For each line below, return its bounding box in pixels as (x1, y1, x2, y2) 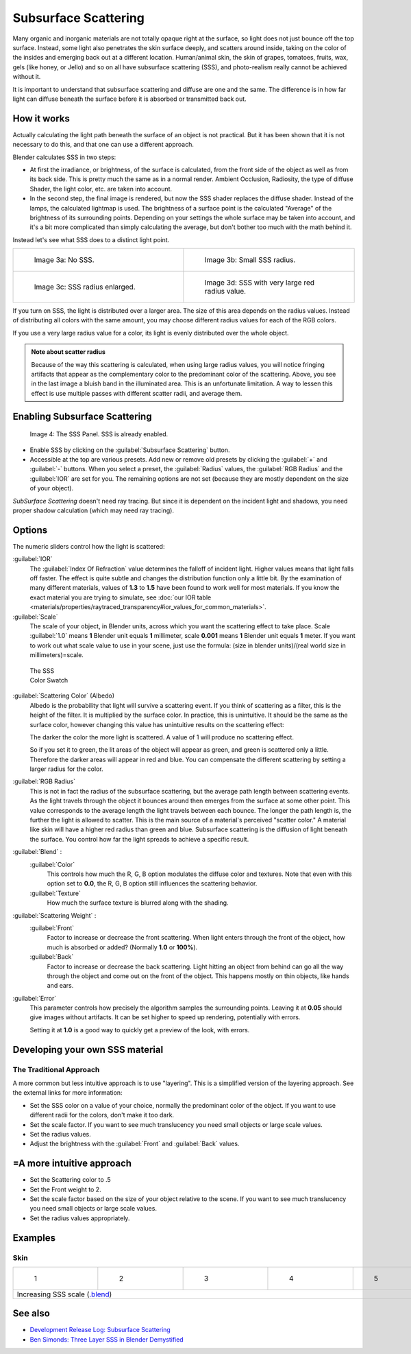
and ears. (47, 982, 74, 990)
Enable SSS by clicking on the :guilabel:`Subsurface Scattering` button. (29, 446, 230, 454)
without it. (12, 73, 41, 81)
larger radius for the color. (29, 765, 103, 773)
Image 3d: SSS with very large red (204, 278, 315, 287)
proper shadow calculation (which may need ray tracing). (12, 506, 175, 514)
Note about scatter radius (31, 348, 106, 356)
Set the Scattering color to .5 (29, 1176, 111, 1184)
